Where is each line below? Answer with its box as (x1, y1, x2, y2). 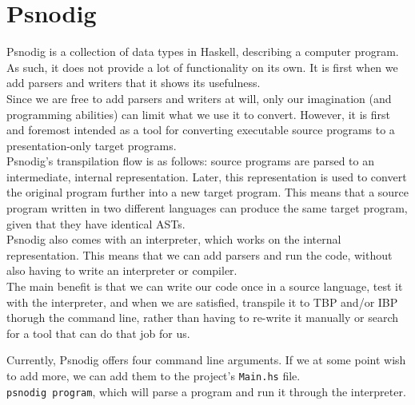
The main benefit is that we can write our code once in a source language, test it (6, 278, 403, 295)
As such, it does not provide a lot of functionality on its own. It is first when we (6, 58, 398, 75)
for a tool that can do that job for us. (6, 324, 190, 341)
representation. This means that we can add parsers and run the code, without (6, 246, 393, 263)
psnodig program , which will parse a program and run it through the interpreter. (6, 383, 406, 399)
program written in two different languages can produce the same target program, (6, 200, 408, 216)
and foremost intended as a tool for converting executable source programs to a (6, 121, 395, 138)
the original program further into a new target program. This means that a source (6, 184, 409, 201)
